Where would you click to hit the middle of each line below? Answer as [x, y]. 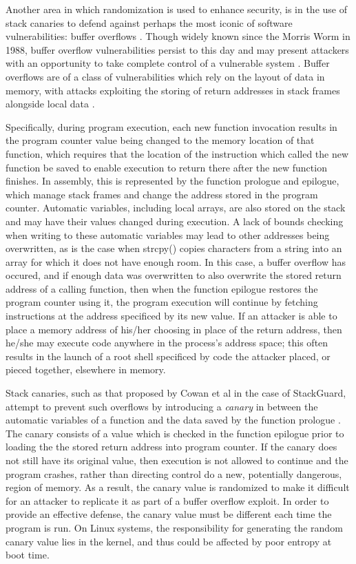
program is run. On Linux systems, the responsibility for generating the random [174, 527]
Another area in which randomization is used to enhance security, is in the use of [176, 9]
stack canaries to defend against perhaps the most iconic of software [149, 22]
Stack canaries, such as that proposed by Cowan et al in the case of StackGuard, [176, 393]
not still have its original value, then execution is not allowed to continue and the [177, 460]
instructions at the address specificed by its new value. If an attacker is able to [171, 316]
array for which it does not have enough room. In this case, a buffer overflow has [176, 261]
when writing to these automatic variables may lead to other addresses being [168, 234]
